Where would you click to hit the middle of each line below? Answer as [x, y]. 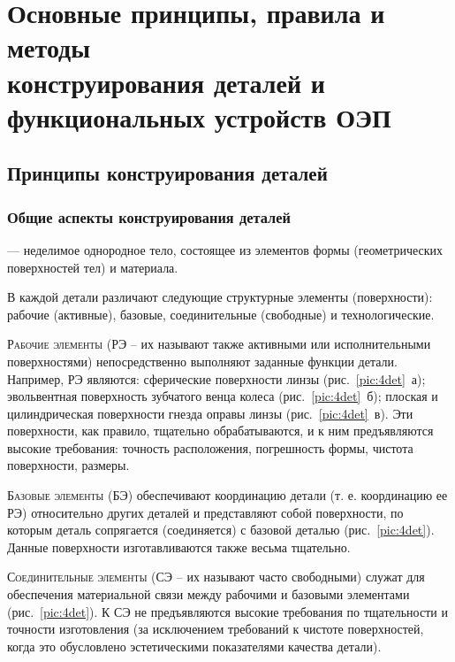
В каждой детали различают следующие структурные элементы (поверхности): [220, 297]
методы [49, 47]
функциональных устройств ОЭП [199, 116]
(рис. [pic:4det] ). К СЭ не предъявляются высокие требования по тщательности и [227, 611]
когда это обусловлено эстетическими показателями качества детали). [194, 646]
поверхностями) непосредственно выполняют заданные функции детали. [202, 361]
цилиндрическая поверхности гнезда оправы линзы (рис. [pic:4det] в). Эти [210, 413]
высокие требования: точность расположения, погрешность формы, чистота [210, 447]
